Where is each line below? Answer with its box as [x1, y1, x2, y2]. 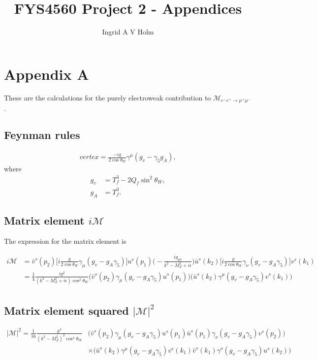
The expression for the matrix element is [4, 235, 127, 246]
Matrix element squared [4, 303, 129, 318]
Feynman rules [4, 127, 80, 142]
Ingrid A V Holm [102, 27, 154, 37]
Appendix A [4, 64, 89, 84]
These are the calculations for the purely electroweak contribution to [4, 92, 211, 102]
